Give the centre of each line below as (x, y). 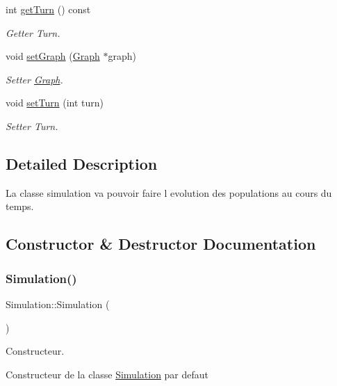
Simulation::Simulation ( (58, 304)
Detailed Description (82, 163)
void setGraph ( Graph (53, 56)
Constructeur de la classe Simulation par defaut (107, 374)
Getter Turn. (33, 32)
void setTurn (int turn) (55, 103)
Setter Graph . (34, 79)
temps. (20, 206)
